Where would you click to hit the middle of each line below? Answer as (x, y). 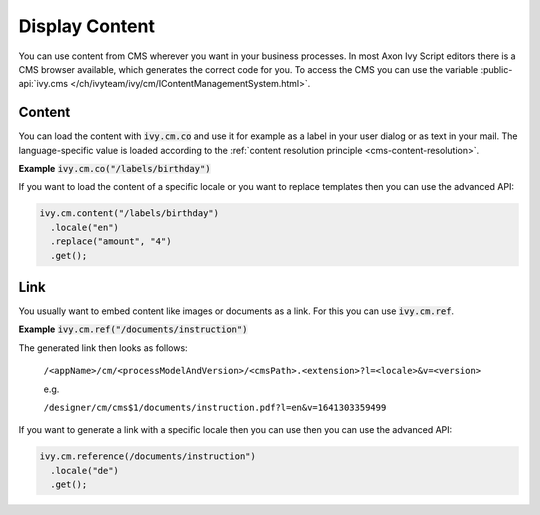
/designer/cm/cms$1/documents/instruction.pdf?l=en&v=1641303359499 (215, 408)
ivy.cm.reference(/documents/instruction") (148, 456)
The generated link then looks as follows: (103, 347)
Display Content (86, 26)
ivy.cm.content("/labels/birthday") (129, 213)
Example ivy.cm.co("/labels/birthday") (114, 169)
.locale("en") (85, 227)
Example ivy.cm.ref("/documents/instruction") (133, 329)
